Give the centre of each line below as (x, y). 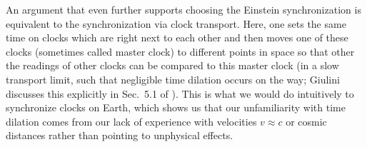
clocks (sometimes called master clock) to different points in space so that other (180, 51)
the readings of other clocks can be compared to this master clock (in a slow (172, 65)
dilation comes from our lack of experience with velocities (131, 121)
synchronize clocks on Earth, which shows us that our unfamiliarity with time (176, 107)
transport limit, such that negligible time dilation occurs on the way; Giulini (173, 79)
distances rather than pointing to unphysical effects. (120, 135)
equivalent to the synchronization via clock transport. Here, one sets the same (176, 23)
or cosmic (306, 121)
